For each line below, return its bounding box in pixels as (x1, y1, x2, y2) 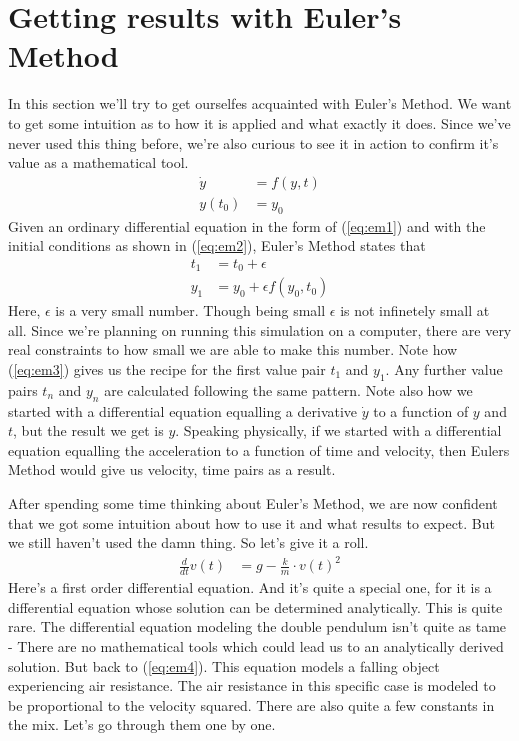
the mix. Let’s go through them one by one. (8, 714, 276, 735)
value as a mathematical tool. (8, 152, 189, 173)
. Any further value (385, 359, 503, 380)
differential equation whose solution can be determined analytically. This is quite (8, 596, 503, 617)
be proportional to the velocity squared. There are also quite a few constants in (8, 694, 495, 715)
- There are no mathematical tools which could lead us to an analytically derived (8, 635, 504, 656)
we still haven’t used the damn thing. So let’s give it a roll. (8, 532, 369, 553)
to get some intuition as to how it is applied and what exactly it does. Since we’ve (8, 112, 511, 133)
